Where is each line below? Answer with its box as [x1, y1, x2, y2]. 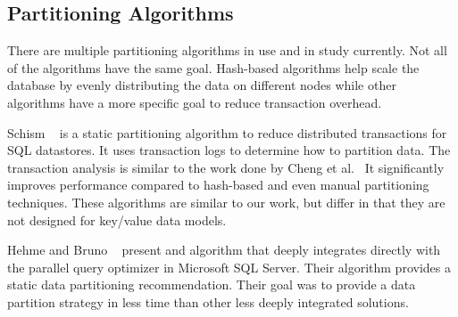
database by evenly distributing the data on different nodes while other [7, 76, 396, 94]
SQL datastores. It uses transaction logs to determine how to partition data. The [7, 141, 451, 159]
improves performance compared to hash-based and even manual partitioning [7, 175, 429, 194]
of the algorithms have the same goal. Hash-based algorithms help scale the [7, 58, 420, 77]
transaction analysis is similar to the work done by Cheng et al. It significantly [7, 158, 445, 176]
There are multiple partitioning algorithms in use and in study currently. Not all [7, 41, 447, 60]
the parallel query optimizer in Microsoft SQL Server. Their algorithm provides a [7, 257, 451, 276]
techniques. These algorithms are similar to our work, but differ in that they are [7, 192, 446, 211]
